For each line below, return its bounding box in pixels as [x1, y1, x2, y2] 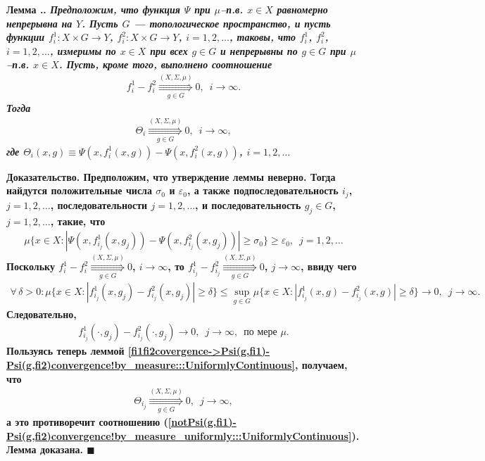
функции [6, 30, 45, 44]
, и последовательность [195, 197, 301, 212]
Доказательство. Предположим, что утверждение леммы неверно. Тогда [6, 169, 336, 184]
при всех [150, 43, 188, 58]
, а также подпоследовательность [187, 183, 339, 198]
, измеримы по [49, 43, 116, 58]
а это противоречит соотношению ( [6, 415, 168, 429]
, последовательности [50, 197, 148, 212]
